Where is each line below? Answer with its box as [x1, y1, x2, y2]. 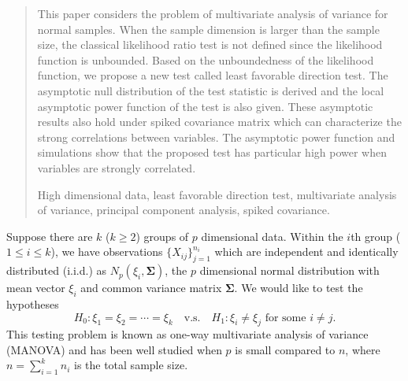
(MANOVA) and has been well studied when [6, 341, 222, 357]
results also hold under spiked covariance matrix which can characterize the [37, 113, 402, 130]
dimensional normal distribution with [199, 262, 380, 279]
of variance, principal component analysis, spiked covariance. [37, 202, 330, 218]
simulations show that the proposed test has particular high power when [37, 144, 387, 161]
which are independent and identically [214, 243, 399, 260]
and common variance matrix [80, 279, 222, 296]
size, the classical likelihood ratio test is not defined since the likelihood [37, 36, 383, 53]
